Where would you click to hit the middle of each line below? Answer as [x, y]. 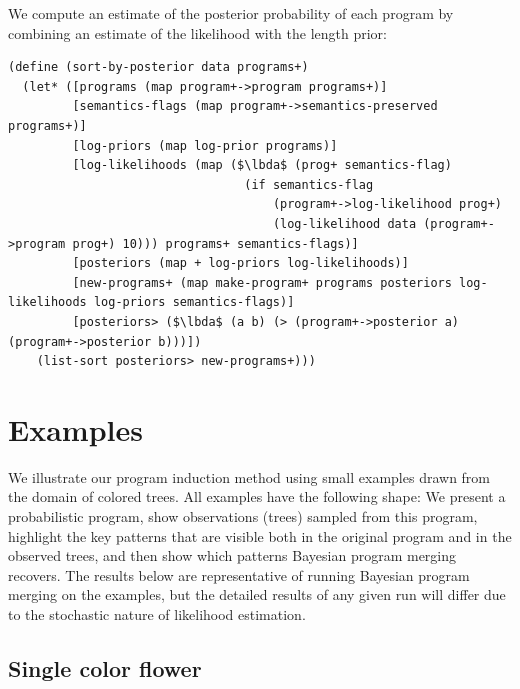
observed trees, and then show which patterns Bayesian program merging [232, 555]
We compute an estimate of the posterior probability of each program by [231, 13]
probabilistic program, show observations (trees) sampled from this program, [243, 516]
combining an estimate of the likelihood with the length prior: [197, 32]
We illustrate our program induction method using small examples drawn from [249, 476]
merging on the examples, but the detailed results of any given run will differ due [257, 594]
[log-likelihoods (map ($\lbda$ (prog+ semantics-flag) [262, 165]
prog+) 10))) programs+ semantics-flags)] [215, 243]
